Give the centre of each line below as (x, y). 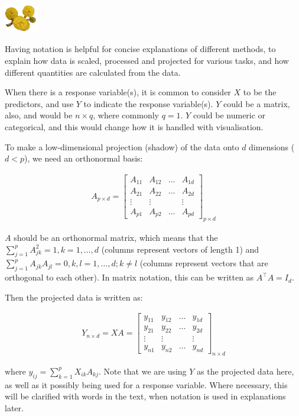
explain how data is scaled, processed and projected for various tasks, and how (147, 60)
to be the (260, 92)
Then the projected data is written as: (74, 297)
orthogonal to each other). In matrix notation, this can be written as (129, 277)
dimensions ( (272, 146)
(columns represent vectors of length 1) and (180, 249)
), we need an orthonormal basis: (83, 158)
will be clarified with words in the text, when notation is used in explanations (145, 396)
